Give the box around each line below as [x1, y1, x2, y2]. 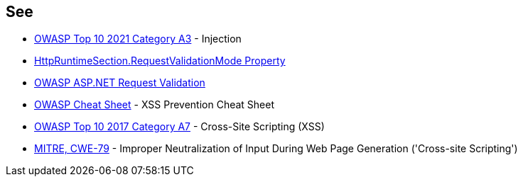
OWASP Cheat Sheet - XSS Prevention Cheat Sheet [34, 98, 275, 111]
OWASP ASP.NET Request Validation [34, 76, 205, 89]
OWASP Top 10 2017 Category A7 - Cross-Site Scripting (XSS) [34, 120, 325, 133]
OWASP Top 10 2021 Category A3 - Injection [34, 33, 242, 45]
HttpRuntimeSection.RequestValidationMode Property [34, 55, 286, 67]
